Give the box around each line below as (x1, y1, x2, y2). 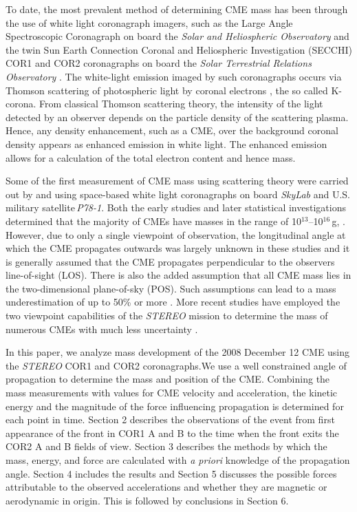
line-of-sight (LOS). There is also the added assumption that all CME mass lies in (6, 268, 351, 282)
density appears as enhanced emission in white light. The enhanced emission (6, 136, 327, 151)
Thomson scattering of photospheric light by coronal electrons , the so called (6, 83, 328, 97)
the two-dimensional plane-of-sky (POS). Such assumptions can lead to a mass (6, 281, 336, 295)
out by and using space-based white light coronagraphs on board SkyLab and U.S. (6, 186, 350, 201)
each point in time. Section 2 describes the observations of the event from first (6, 412, 335, 427)
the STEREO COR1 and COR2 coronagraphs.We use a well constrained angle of (6, 358, 347, 372)
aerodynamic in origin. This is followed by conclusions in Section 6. (6, 493, 289, 507)
